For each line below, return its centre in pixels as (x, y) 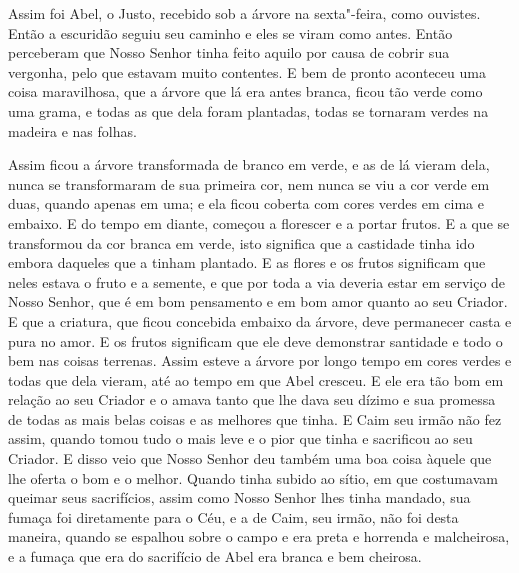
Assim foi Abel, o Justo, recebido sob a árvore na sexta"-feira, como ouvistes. (244, 13)
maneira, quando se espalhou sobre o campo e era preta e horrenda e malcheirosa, (259, 536)
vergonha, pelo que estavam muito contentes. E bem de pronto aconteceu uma (247, 71)
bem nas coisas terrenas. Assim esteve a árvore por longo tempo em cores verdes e (260, 360)
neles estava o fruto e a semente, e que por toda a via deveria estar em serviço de (257, 281)
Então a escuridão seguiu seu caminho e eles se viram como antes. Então (230, 32)
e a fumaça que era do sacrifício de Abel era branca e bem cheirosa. (215, 556)
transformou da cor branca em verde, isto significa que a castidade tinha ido (241, 242)
